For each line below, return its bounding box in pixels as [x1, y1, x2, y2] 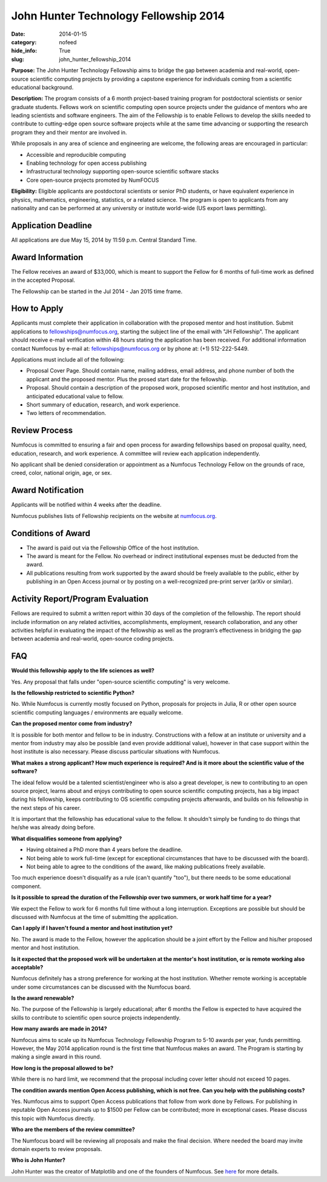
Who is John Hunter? [11, 1157, 66, 1164]
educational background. [11, 84, 74, 91]
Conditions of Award [11, 528, 91, 539]
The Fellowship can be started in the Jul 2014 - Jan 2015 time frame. [11, 288, 183, 295]
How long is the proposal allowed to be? [11, 1064, 114, 1072]
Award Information [11, 252, 84, 262]
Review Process [11, 425, 73, 436]
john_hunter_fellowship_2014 [59, 55, 131, 63]
